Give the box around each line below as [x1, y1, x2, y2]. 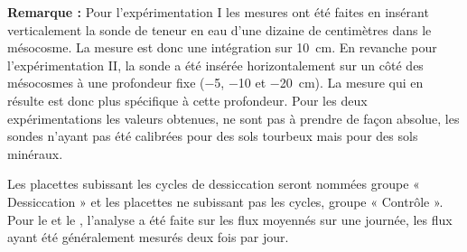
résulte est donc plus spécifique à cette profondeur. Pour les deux [7, 90, 368, 109]
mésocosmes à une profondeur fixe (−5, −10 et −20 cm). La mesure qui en [7, 73, 424, 92]
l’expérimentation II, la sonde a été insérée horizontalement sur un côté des [7, 55, 424, 74]
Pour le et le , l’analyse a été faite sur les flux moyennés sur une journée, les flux [7, 210, 453, 229]
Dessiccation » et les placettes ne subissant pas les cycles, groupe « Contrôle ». [7, 191, 444, 210]
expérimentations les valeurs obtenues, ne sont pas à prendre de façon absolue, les [7, 108, 460, 127]
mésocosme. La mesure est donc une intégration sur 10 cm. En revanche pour [7, 38, 437, 57]
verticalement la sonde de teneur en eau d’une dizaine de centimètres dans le [7, 20, 432, 39]
